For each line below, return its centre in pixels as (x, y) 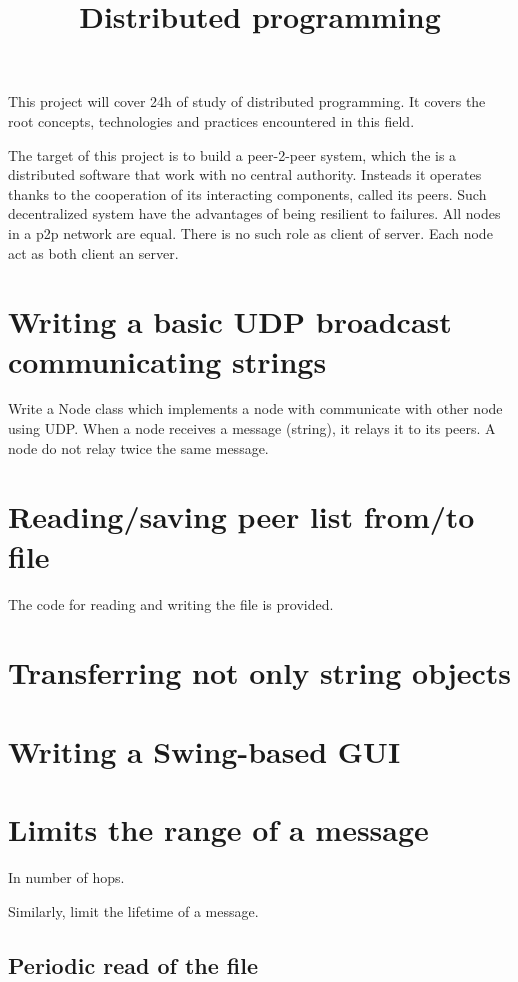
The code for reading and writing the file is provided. (171, 603)
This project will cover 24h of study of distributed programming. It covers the (247, 101)
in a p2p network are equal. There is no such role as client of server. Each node (250, 232)
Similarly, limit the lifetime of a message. (133, 910)
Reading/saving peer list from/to (241, 516)
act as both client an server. (93, 252)
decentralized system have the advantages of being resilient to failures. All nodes (254, 213)
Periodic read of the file (133, 964)
